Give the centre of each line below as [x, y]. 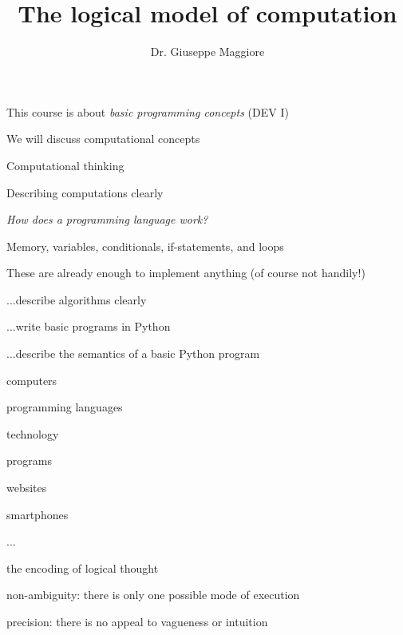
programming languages [65, 407]
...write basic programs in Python [89, 326]
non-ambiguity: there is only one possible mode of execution [153, 595]
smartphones [38, 514]
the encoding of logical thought [83, 568]
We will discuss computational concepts [103, 139]
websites [27, 488]
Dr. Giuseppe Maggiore [207, 52]
